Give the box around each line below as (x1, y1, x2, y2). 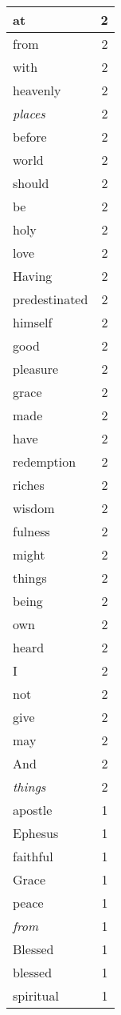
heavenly (13, 81, 61, 99)
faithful (13, 847, 53, 865)
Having (13, 267, 53, 285)
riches (13, 475, 45, 494)
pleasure (13, 359, 59, 378)
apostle (13, 800, 53, 819)
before (13, 127, 47, 146)
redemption (13, 452, 76, 471)
